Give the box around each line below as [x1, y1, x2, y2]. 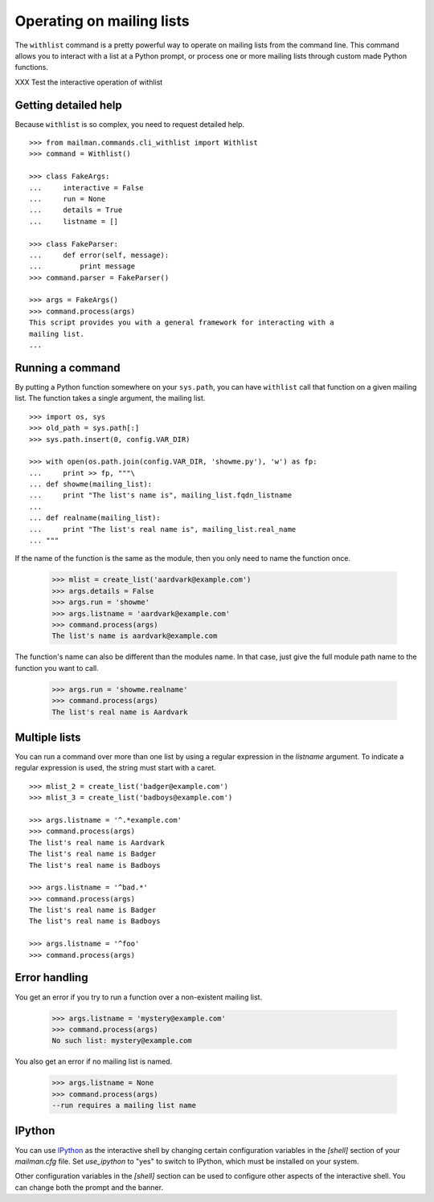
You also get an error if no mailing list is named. [14, 1057, 173, 1066]
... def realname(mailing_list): [29, 513, 161, 522]
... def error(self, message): [29, 250, 170, 260]
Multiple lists [14, 730, 81, 744]
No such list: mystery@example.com [51, 1036, 192, 1045]
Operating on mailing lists [14, 12, 190, 30]
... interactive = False [29, 183, 144, 192]
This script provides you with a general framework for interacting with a [29, 318, 334, 327]
